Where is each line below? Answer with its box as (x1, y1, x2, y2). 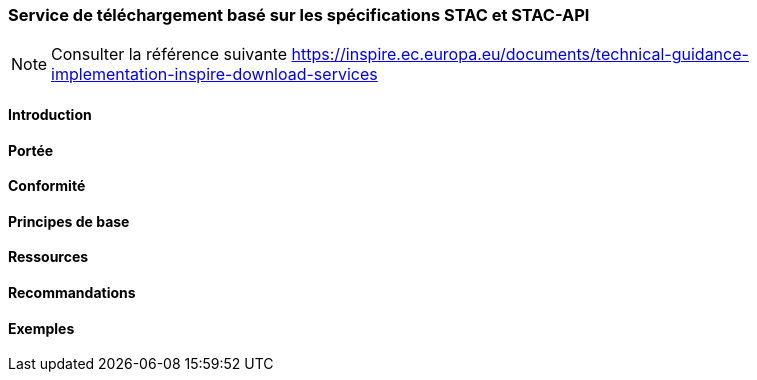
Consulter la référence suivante (51, 44, 288, 65)
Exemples (8, 319, 75, 337)
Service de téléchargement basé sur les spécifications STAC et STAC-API (8, 5, 590, 25)
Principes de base (8, 212, 130, 230)
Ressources (8, 248, 89, 266)
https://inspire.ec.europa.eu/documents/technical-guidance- (291, 44, 749, 65)
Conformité (8, 177, 86, 195)
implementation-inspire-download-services (51, 64, 378, 85)
